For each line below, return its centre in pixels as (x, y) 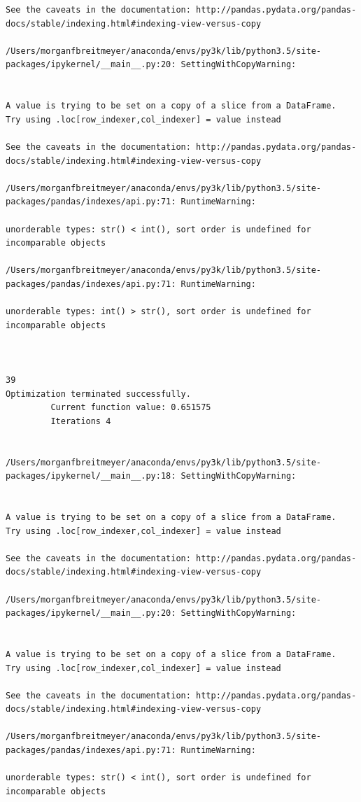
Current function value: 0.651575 (131, 408)
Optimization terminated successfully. (98, 394)
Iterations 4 (81, 421)
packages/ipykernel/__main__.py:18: (91, 476)
